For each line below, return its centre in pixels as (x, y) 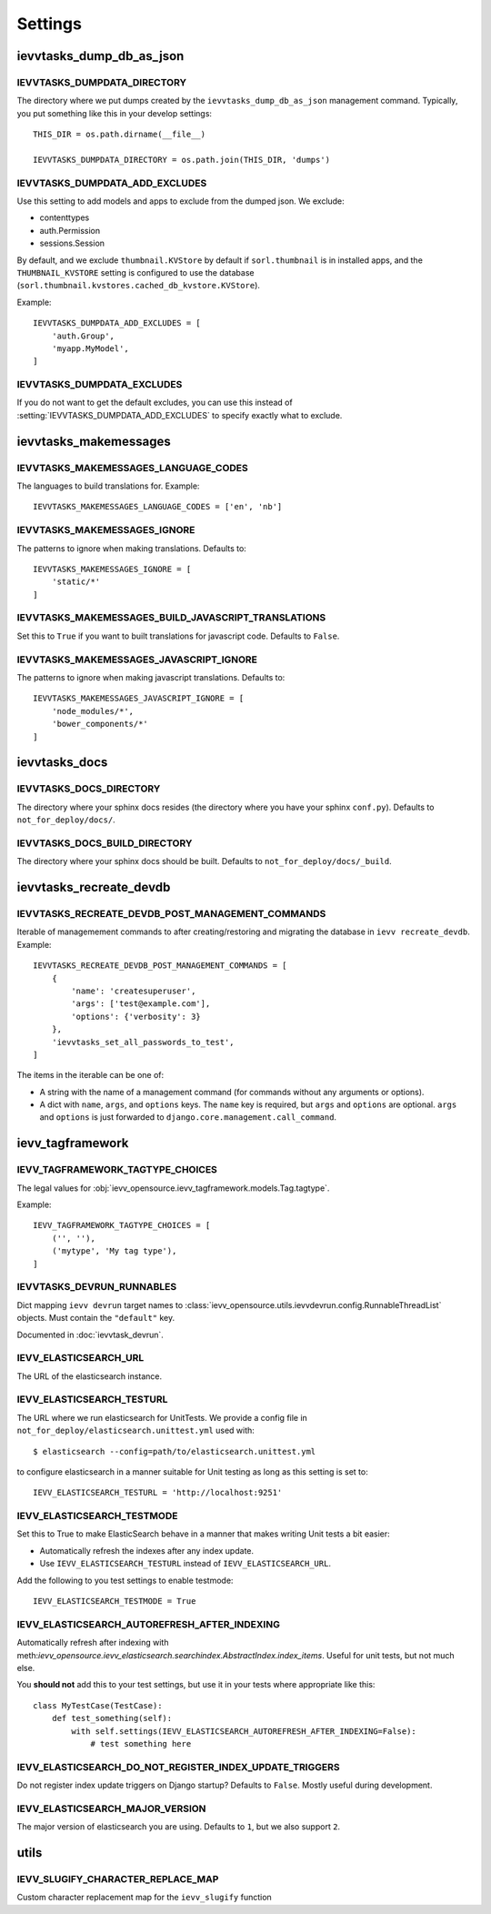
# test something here (141, 1743)
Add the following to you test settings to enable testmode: (125, 1580)
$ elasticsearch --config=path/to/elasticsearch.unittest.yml (175, 1451)
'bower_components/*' (100, 724)
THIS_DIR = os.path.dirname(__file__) (120, 135)
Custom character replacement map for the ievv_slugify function (144, 1898)
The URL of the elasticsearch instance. (90, 1376)
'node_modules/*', (93, 711)
